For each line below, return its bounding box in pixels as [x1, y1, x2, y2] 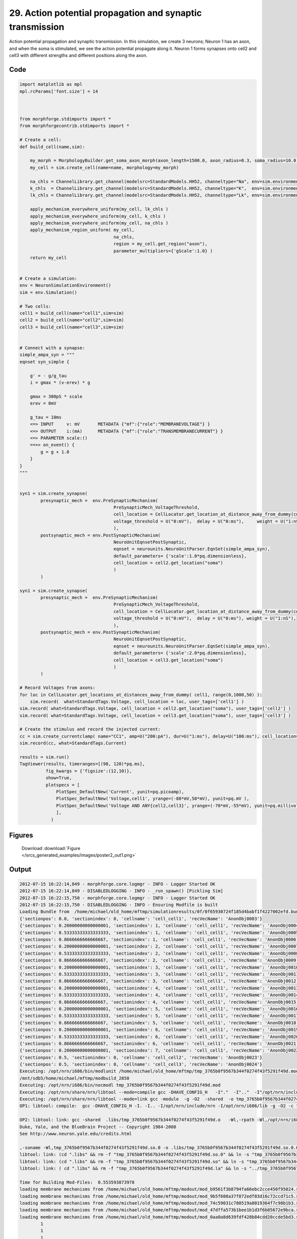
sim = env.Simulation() [19, 289, 78, 295]
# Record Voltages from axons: [19, 685, 96, 691]
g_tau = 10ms [30, 414, 62, 420]
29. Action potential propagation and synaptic [9, 7, 202, 18]
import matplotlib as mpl [19, 82, 83, 87]
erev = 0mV [30, 400, 56, 406]
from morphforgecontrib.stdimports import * [19, 123, 130, 129]
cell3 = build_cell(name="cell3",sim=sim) [19, 324, 124, 330]
